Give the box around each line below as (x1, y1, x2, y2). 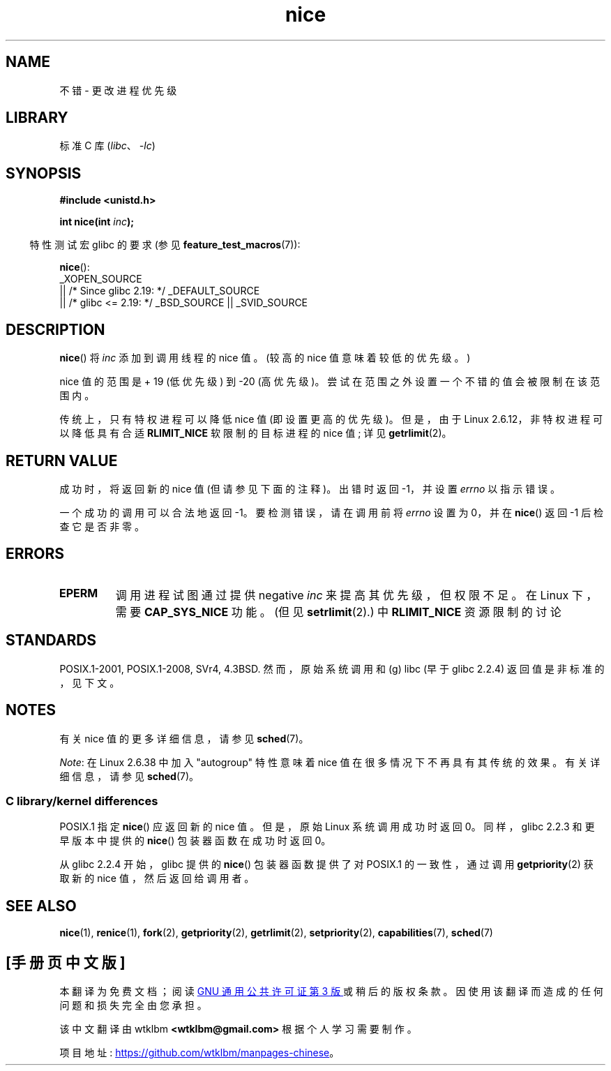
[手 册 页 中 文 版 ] (6, 953, 126, 971)
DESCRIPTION (6, 320, 105, 338)
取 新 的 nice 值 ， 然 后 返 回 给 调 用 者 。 (59, 872, 255, 885)
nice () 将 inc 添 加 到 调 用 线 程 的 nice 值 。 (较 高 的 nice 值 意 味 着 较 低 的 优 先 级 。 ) (59, 352, 471, 364)
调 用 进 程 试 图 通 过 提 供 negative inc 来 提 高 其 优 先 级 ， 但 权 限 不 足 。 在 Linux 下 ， (115, 587, 598, 602)
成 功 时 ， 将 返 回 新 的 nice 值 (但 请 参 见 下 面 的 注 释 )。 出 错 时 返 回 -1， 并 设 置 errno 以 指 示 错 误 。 (59, 482, 561, 495)
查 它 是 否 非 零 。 (59, 520, 145, 532)
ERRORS (6, 545, 65, 563)
